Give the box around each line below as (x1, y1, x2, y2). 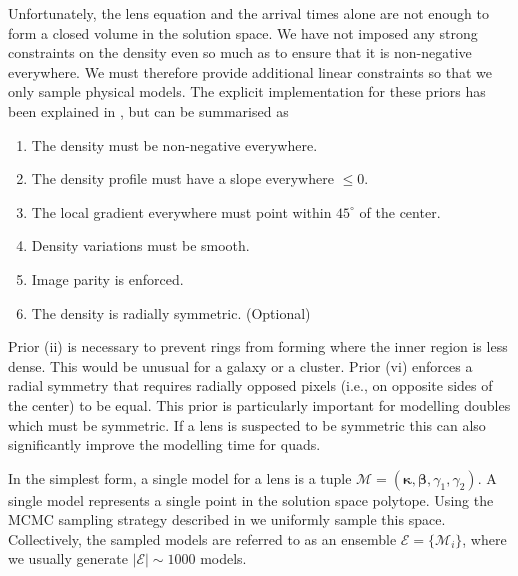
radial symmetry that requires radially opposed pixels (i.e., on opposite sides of (8, 375, 493, 396)
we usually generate (8, 548, 128, 569)
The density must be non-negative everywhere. (31, 134, 318, 155)
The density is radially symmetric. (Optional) (31, 302, 311, 323)
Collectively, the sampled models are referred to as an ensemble (8, 528, 397, 549)
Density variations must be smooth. (31, 235, 250, 256)
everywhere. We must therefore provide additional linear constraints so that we (8, 61, 492, 82)
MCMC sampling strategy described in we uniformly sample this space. (8, 509, 446, 530)
